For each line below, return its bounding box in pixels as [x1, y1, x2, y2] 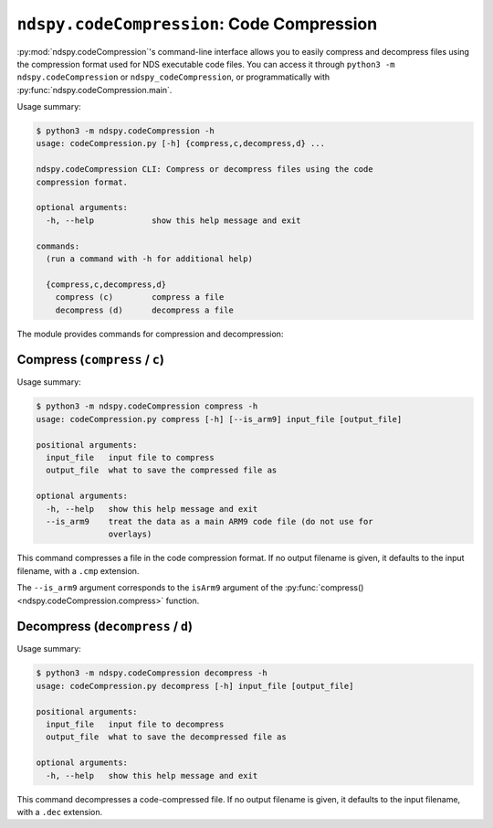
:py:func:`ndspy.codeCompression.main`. [16, 84, 173, 95]
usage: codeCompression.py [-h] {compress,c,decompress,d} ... [36, 138, 326, 149]
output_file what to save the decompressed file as [46, 732, 287, 742]
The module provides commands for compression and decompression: [16, 328, 284, 339]
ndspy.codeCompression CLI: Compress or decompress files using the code [36, 165, 373, 175]
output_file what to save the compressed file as [46, 465, 278, 475]
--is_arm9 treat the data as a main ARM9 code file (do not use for [46, 516, 373, 526]
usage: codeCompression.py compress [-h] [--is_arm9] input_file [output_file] [36, 414, 403, 424]
